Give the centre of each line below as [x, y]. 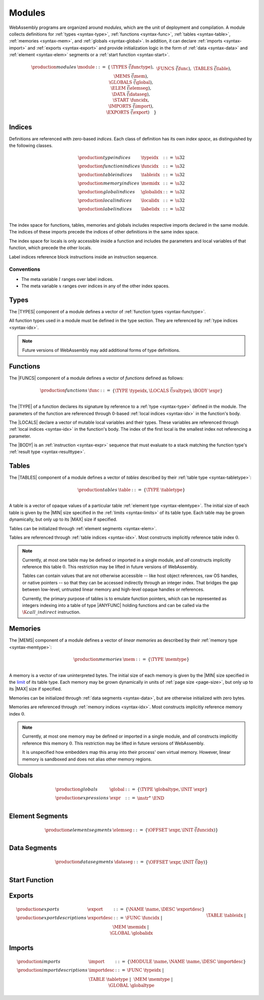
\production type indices [104, 158]
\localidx [150, 200]
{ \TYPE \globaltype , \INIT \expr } [172, 789]
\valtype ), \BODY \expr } [197, 391]
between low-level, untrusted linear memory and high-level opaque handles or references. [113, 589]
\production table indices [105, 175]
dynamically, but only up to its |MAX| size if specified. [63, 519]
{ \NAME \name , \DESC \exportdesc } [165, 909]
